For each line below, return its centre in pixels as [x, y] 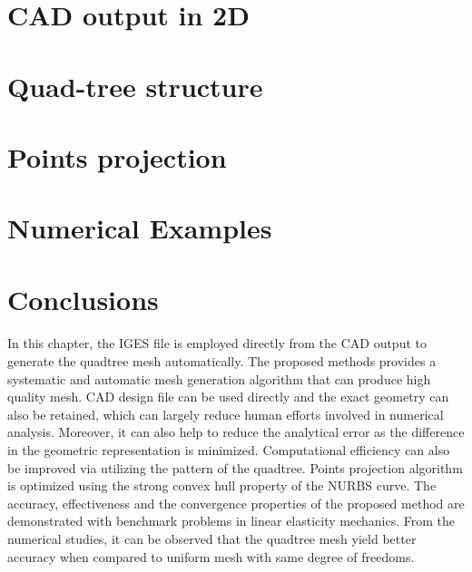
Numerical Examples [140, 228]
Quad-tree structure [135, 86]
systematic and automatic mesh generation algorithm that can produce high [219, 378]
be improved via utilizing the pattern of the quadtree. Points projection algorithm [235, 467]
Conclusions [83, 299]
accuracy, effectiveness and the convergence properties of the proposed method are [236, 503]
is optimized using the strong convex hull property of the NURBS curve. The [222, 485]
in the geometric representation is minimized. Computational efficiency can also [229, 450]
